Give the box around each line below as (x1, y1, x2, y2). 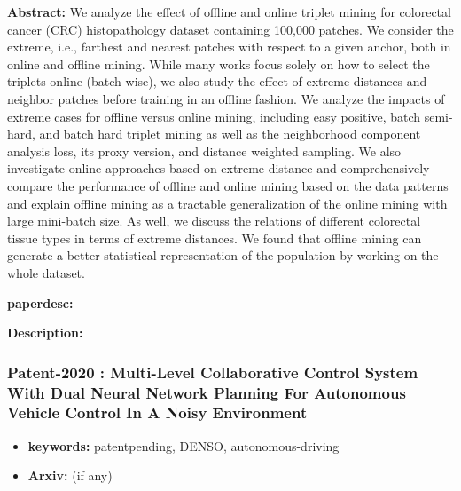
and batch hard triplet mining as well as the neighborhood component (39, 124, 421, 143)
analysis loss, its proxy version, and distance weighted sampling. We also (7, 141, 402, 160)
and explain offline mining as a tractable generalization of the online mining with (7, 194, 448, 212)
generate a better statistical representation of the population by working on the (7, 246, 439, 265)
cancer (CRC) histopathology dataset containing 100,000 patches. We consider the (7, 20, 454, 38)
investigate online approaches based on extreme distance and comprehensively (7, 159, 430, 178)
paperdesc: (7, 293, 74, 312)
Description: (7, 323, 83, 342)
